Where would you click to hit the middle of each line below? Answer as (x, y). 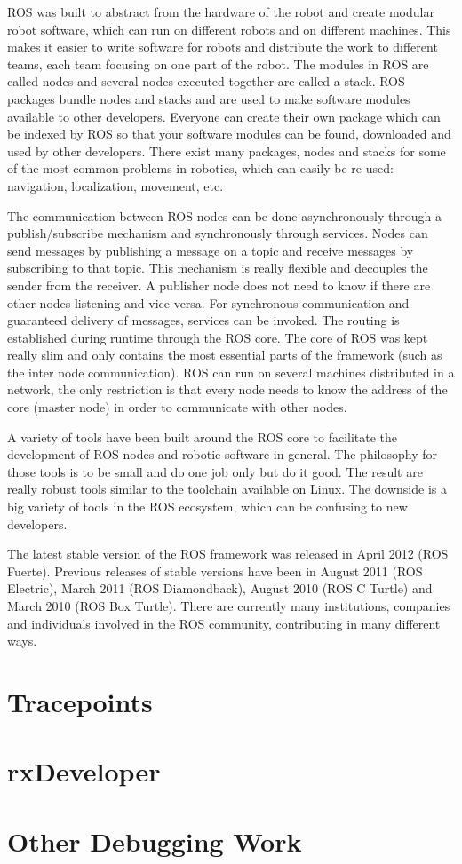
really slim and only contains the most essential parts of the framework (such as (225, 355)
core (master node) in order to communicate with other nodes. (177, 407)
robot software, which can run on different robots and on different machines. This (229, 29)
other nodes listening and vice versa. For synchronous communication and (208, 302)
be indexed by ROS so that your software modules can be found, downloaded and (229, 134)
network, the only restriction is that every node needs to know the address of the (227, 389)
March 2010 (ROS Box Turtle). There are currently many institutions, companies (229, 606)
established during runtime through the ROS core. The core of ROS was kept (218, 337)
